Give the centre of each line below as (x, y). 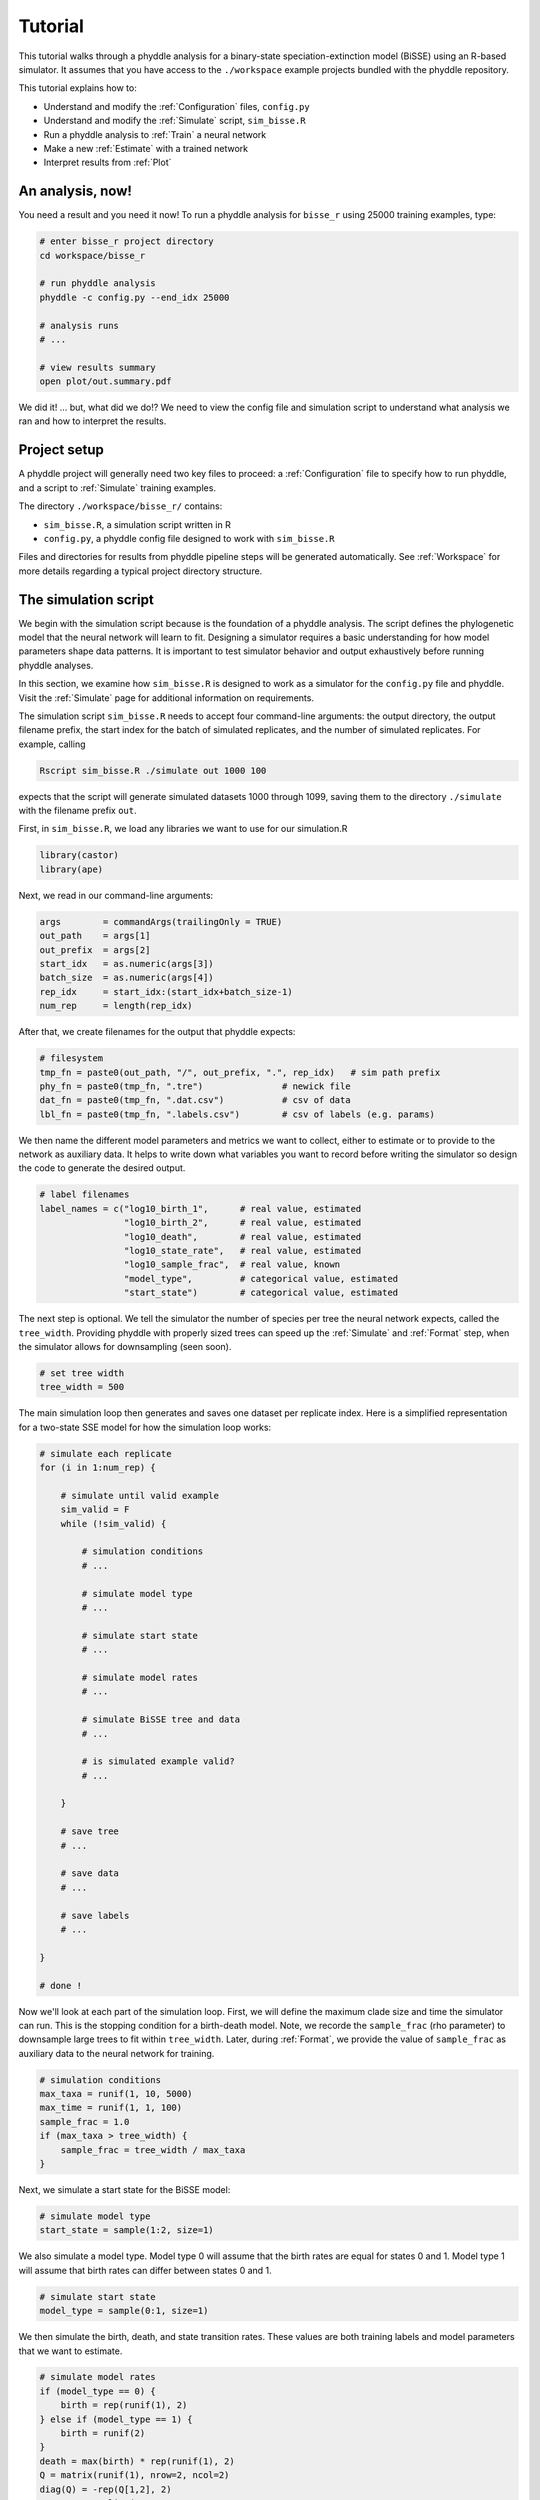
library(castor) (79, 855)
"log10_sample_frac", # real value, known (232, 1264)
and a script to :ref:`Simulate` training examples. (117, 487)
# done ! (61, 1985)
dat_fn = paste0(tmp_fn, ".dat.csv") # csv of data (195, 1100)
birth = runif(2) (103, 2433)
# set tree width (82, 1373)
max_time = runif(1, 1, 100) (111, 2108)
